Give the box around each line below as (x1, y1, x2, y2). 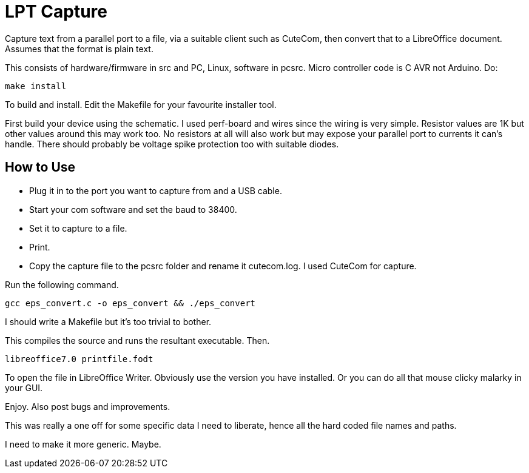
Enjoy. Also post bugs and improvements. (5, 401, 170, 412)
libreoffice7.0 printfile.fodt (5, 354, 153, 364)
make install (5, 81, 67, 91)
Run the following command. (5, 279, 119, 290)
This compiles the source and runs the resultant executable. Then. (5, 335, 270, 346)
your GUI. (5, 382, 43, 393)
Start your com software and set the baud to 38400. (29, 204, 237, 215)
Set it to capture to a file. (29, 223, 127, 233)
